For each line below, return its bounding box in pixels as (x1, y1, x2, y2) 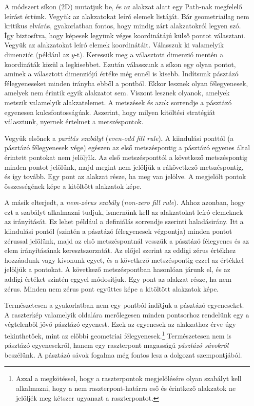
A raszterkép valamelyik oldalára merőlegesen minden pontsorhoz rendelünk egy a (4, 309, 250, 319)
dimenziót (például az (4, 49, 69, 59)
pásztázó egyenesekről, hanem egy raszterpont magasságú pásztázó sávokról (4, 340, 229, 350)
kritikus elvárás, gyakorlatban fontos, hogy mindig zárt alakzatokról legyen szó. (4, 21, 241, 31)
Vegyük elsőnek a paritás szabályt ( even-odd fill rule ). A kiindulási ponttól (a (4, 133, 234, 143)
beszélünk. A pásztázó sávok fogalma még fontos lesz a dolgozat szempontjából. (4, 349, 242, 360)
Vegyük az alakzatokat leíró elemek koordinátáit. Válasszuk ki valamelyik (4, 40, 224, 50)
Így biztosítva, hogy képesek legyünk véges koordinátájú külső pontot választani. (4, 30, 245, 40)
